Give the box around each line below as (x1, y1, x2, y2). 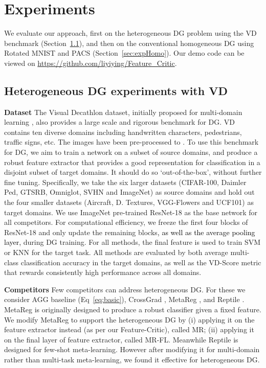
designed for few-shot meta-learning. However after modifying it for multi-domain (4, 344, 260, 355)
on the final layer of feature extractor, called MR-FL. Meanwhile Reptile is (4, 334, 238, 344)
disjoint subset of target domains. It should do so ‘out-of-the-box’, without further (4, 167, 262, 177)
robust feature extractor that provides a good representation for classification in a (4, 156, 260, 167)
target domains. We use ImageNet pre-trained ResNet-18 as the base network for (4, 206, 257, 217)
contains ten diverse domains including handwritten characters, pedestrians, (4, 126, 242, 137)
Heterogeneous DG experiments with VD (4, 82, 228, 98)
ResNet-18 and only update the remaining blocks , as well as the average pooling (4, 226, 255, 237)
